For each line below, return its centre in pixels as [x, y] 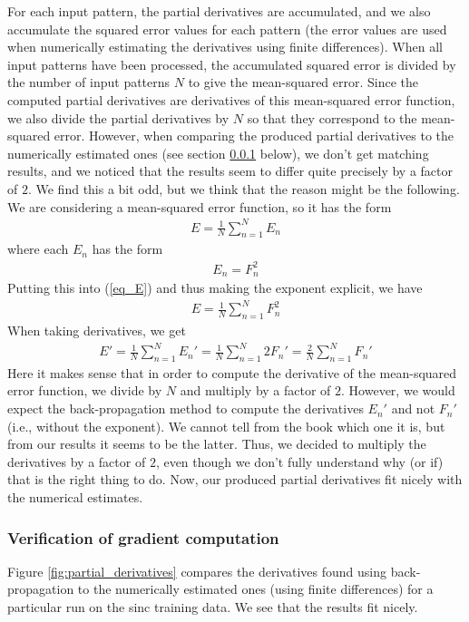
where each [38, 249]
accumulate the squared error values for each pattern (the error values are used [227, 29]
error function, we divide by [85, 390]
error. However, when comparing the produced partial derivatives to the [254, 136]
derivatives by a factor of [77, 461]
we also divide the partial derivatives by [118, 117]
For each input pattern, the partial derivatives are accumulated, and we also [219, 11]
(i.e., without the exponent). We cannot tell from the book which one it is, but [226, 426]
